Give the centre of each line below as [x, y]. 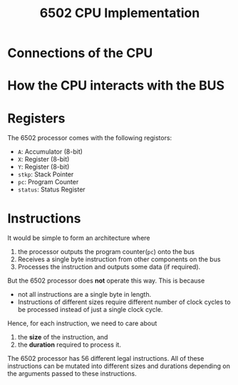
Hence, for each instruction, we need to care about [82, 323]
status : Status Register [51, 189]
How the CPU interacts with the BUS [116, 86]
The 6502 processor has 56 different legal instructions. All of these [106, 359]
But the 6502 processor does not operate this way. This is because [106, 281]
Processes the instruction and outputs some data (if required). [109, 267]
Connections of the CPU [80, 53]
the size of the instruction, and [63, 337]
